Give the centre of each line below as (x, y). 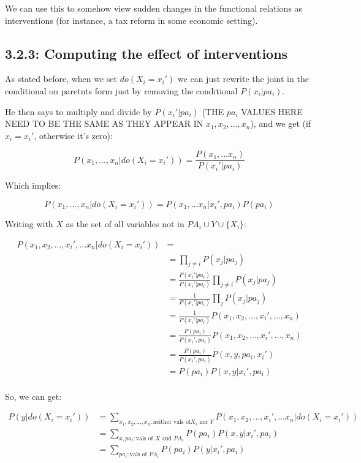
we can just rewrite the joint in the (243, 79)
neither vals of (172, 422)
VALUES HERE (272, 111)
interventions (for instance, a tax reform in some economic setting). (131, 20)
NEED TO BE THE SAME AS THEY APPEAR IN (104, 123)
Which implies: (33, 185)
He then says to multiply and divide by (78, 111)
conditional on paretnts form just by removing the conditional (121, 90)
